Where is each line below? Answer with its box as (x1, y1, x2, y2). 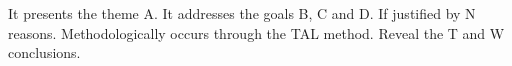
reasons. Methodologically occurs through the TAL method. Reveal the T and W (8, 22, 505, 43)
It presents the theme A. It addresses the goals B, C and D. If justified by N (8, 3, 476, 23)
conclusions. (8, 42, 81, 63)
